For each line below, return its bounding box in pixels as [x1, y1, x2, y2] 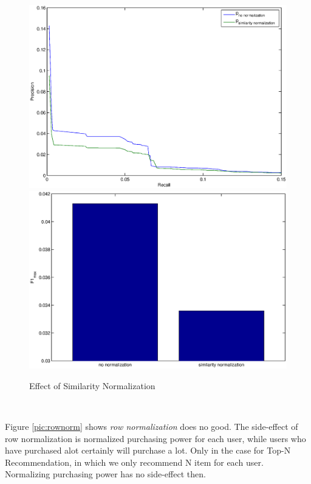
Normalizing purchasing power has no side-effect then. [5, 468, 206, 480]
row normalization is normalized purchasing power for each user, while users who [5, 432, 306, 444]
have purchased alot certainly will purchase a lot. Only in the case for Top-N [5, 444, 291, 457]
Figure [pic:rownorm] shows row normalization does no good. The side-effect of [5, 420, 298, 433]
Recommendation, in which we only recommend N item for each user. [5, 455, 264, 468]
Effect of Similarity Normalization [29, 379, 155, 392]
